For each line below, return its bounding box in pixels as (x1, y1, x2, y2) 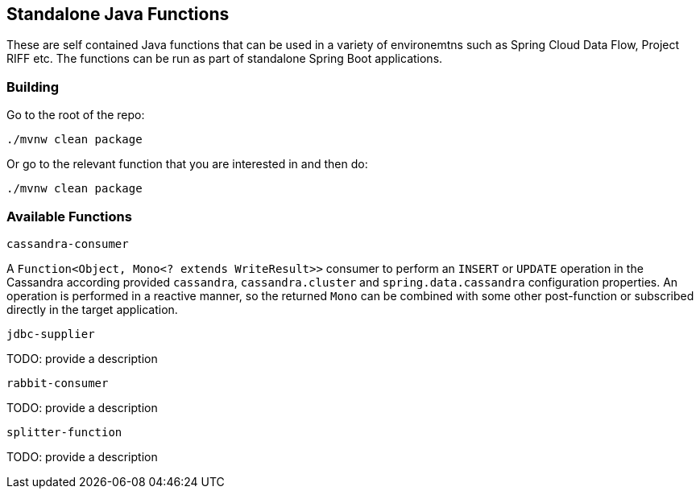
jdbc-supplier (6, 327, 95, 340)
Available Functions (6, 208, 132, 225)
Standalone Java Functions (6, 4, 230, 24)
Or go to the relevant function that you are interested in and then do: (6, 157, 368, 171)
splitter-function (6, 425, 122, 439)
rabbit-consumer (6, 376, 109, 390)
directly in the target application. (6, 302, 178, 316)
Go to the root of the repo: (6, 108, 145, 122)
